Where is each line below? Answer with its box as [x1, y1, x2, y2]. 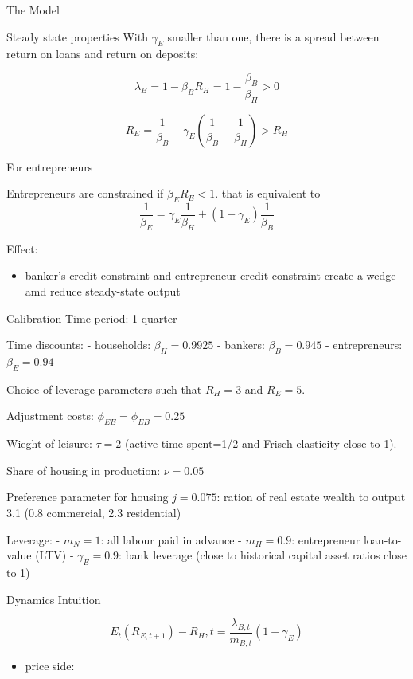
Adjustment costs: [6, 407, 94, 424]
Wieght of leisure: [6, 435, 92, 452]
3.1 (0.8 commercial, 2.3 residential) [6, 504, 181, 520]
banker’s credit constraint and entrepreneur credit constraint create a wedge [25, 267, 396, 284]
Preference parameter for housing [6, 489, 169, 505]
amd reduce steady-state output [25, 283, 181, 300]
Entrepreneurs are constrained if [6, 185, 164, 202]
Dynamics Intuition [6, 591, 101, 607]
